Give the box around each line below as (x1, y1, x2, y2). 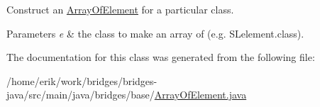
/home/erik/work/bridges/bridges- (6, 73, 158, 88)
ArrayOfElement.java (154, 87, 247, 102)
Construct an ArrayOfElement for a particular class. (6, 2, 234, 16)
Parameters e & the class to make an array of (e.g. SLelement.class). (6, 26, 304, 40)
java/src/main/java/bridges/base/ (6, 87, 155, 102)
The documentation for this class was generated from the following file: (6, 50, 315, 64)
